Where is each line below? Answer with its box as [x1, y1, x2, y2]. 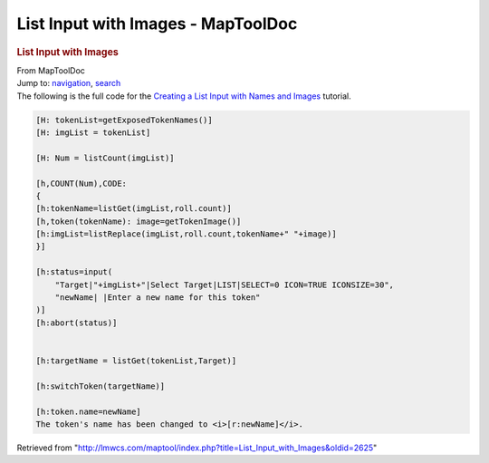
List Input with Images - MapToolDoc [16, 14, 298, 34]
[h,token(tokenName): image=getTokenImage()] [35, 216, 242, 227]
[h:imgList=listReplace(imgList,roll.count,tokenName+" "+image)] [35, 229, 337, 239]
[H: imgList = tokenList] [35, 127, 151, 138]
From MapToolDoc [16, 64, 86, 76]
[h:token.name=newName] [35, 406, 142, 417]
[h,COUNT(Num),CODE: [35, 178, 127, 188]
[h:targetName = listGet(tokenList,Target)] [35, 356, 237, 366]
